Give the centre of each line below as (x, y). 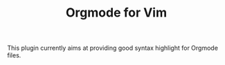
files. (14, 55)
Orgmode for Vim (116, 13)
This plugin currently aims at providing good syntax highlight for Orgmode (112, 48)
